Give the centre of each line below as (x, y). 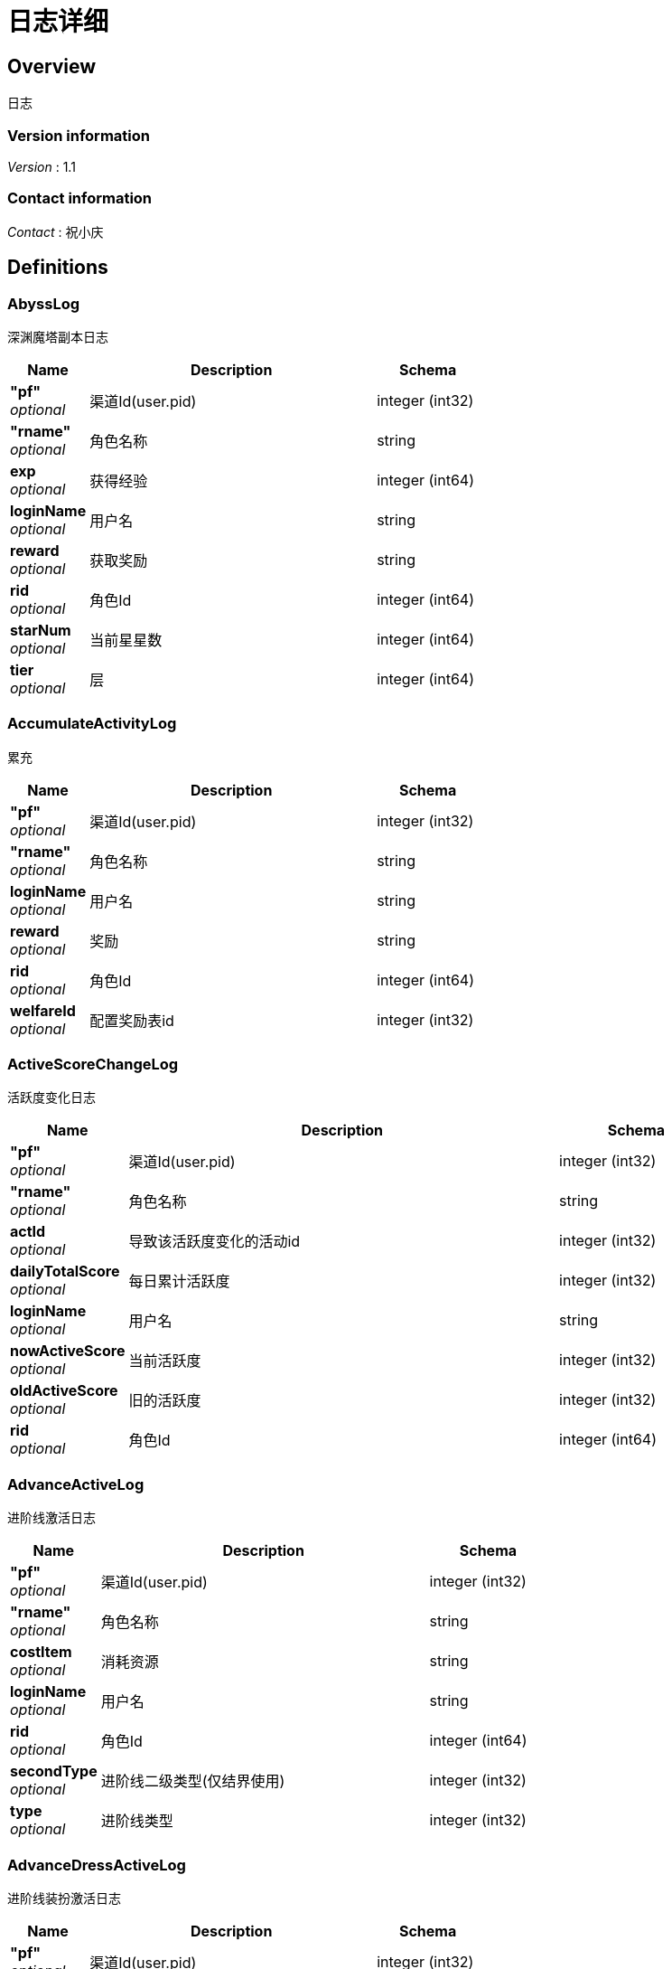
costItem (41, 1652)
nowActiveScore (68, 1351)
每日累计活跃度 (179, 1281)
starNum (41, 630)
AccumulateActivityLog (92, 724)
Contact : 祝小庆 (56, 231)
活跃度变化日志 (51, 1098)
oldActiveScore (64, 1391)
